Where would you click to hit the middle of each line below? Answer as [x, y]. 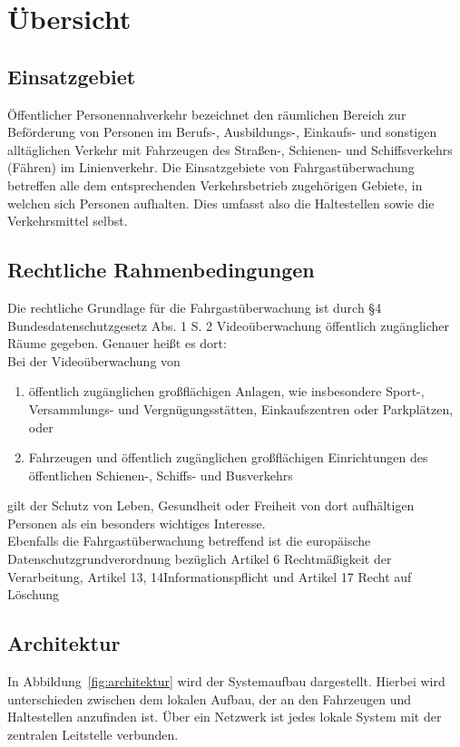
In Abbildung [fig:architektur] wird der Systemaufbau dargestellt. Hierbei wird [226, 681]
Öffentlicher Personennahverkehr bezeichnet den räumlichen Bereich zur [207, 114]
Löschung [34, 594]
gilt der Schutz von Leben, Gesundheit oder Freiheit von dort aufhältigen [211, 505]
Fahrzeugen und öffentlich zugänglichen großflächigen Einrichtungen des [228, 457]
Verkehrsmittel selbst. [68, 221]
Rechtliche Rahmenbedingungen [161, 270]
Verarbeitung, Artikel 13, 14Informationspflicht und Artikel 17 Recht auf [210, 576]
